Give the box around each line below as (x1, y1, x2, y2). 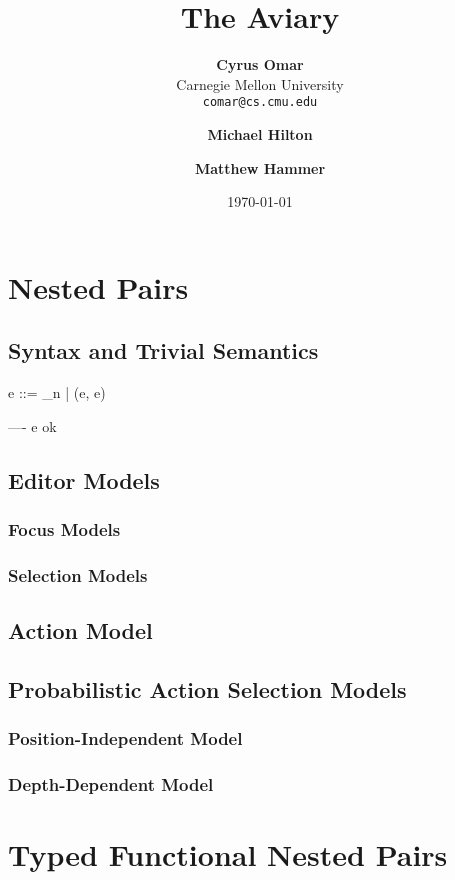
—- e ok (8, 415, 57, 436)
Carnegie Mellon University (176, 73, 344, 94)
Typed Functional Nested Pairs (8, 834, 448, 875)
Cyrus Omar (216, 54, 304, 75)
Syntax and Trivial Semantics (8, 335, 319, 366)
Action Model (8, 615, 153, 646)
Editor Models (8, 464, 160, 495)
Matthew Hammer (194, 157, 326, 178)
